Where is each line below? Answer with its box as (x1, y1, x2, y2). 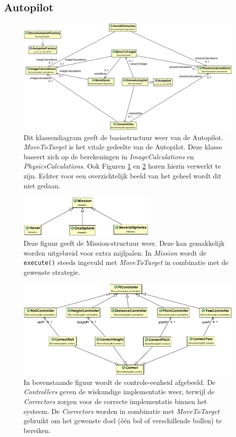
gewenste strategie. (24, 266, 80, 277)
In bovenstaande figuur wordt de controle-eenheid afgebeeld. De (24, 377, 216, 387)
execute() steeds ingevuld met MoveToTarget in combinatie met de (24, 257, 229, 267)
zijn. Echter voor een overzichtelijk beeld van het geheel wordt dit (24, 170, 222, 180)
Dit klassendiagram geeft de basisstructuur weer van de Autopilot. (24, 132, 223, 142)
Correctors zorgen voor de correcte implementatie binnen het (24, 396, 207, 407)
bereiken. (24, 425, 51, 435)
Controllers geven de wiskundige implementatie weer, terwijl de (24, 386, 215, 397)
